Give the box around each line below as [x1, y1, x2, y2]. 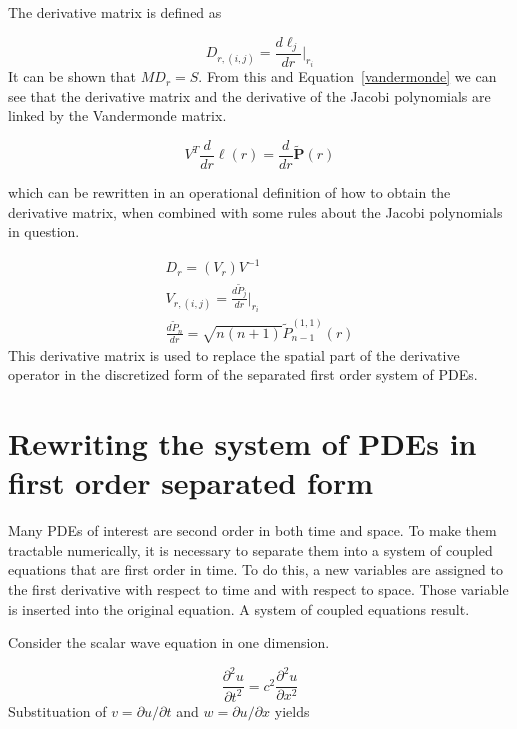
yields [274, 700, 310, 721]
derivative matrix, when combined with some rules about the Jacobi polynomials [8, 201, 503, 222]
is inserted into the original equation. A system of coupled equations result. [8, 598, 470, 619]
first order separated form [8, 462, 373, 503]
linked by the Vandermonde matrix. [8, 105, 227, 126]
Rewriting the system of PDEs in [8, 423, 477, 464]
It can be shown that [8, 66, 137, 87]
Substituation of [8, 700, 107, 721]
